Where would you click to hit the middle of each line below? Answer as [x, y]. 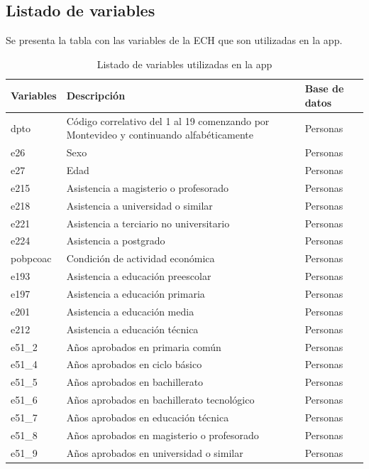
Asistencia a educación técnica [132, 329]
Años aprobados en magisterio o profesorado [163, 435]
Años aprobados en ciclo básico [134, 364]
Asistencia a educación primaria [136, 294]
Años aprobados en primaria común [144, 346]
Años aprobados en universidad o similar [155, 452]
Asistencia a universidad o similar [139, 205]
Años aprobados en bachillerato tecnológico [160, 400]
